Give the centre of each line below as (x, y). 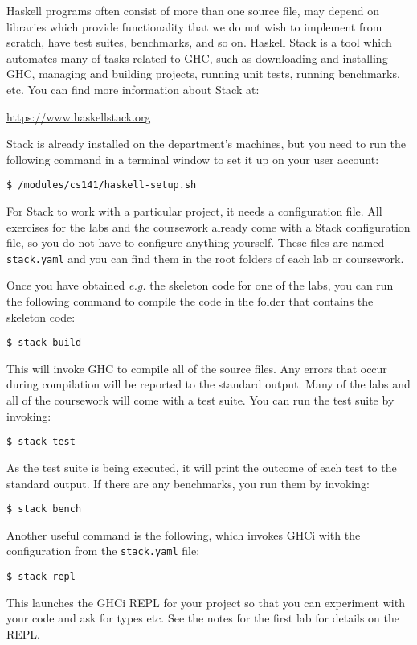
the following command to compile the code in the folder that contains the (190, 301)
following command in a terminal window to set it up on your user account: (193, 159)
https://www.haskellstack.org (79, 116)
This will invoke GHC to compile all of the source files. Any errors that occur (197, 368)
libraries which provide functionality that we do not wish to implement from (194, 26)
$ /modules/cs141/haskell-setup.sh (102, 185)
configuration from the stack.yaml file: (103, 551)
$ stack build (44, 343)
